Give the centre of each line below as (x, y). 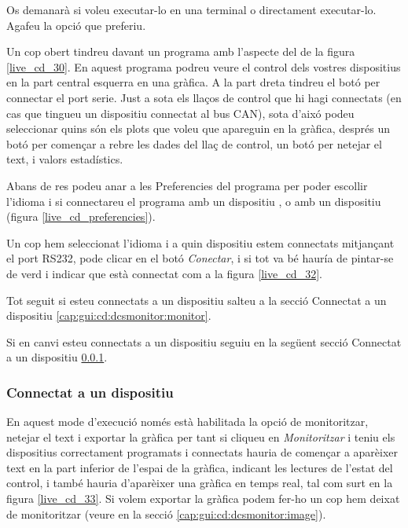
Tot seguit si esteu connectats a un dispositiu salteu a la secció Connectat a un (197, 300)
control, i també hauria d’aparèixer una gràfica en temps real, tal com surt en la (200, 483)
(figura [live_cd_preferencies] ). (81, 216)
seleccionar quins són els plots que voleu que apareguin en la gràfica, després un (198, 128)
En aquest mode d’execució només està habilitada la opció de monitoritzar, (187, 422)
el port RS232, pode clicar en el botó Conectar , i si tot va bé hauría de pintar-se (200, 258)
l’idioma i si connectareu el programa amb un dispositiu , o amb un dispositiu (194, 201)
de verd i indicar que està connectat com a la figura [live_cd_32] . (164, 273)
